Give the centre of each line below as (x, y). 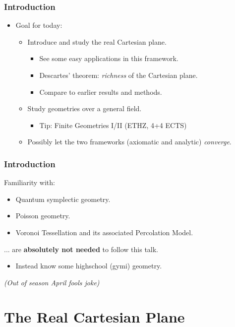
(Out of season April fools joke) (52, 282)
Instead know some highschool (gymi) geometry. (89, 266)
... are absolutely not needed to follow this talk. (81, 249)
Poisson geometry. (43, 216)
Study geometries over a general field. (85, 108)
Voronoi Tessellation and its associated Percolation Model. (104, 232)
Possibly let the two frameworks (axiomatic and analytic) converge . (129, 142)
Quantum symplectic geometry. (63, 199)
